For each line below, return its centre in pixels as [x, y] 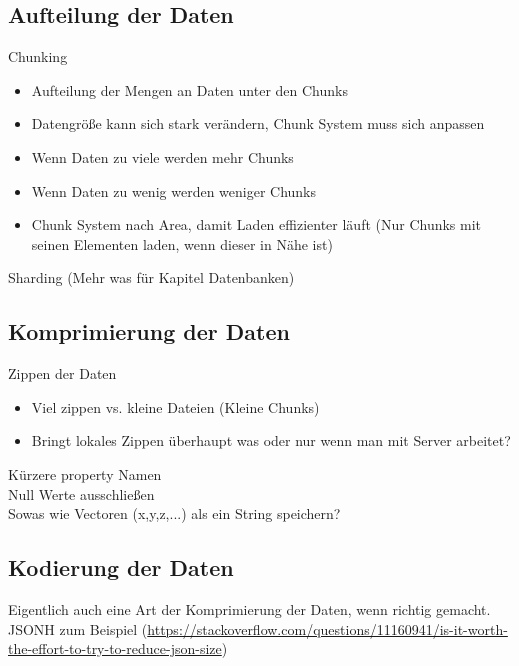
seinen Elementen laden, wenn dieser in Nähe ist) [182, 243]
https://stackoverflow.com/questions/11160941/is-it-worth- [327, 628]
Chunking [38, 56]
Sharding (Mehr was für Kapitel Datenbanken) [151, 277]
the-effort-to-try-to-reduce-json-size [115, 648]
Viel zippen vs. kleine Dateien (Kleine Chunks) [175, 406]
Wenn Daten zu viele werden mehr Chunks [162, 156]
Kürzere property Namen [85, 473]
